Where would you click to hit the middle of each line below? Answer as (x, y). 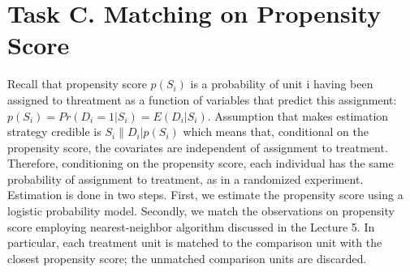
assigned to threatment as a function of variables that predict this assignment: (202, 99)
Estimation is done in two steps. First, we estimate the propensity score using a (205, 195)
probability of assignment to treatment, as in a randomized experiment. (186, 178)
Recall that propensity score (77, 84)
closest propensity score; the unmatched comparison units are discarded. (187, 258)
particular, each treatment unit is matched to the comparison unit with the (195, 242)
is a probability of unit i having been (282, 84)
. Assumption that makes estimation (298, 115)
